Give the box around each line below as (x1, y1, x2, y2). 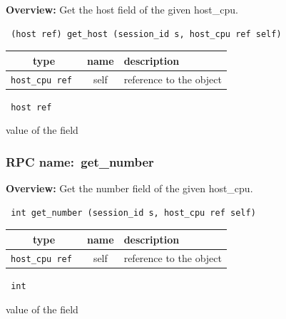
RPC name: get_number (6, 152, 154, 170)
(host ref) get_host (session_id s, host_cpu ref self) (11, 28, 282, 39)
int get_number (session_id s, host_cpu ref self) (11, 207, 256, 218)
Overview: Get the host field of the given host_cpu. (6, 2, 238, 16)
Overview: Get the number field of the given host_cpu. (6, 181, 253, 196)
